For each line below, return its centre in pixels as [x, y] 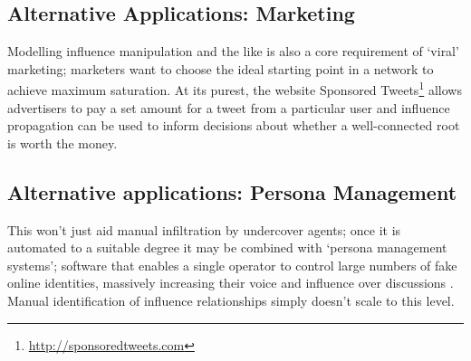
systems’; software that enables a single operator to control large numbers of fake [232, 265]
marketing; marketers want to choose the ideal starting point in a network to [221, 68]
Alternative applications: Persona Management [232, 191]
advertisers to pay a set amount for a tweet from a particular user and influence [229, 107]
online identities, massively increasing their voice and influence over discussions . [231, 283]
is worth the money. [62, 142]
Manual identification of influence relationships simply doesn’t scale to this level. [231, 300]
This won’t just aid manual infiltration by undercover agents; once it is [204, 229]
